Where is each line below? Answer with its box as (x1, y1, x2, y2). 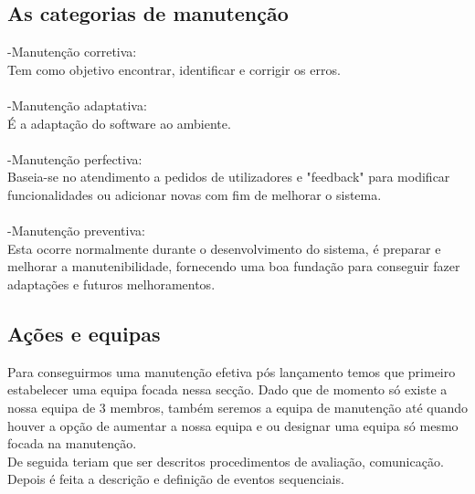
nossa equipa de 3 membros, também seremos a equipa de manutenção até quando (7, 397, 469, 416)
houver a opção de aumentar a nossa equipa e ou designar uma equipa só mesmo (7, 415, 459, 435)
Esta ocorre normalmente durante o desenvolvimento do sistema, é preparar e (7, 238, 441, 258)
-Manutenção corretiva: (7, 42, 137, 61)
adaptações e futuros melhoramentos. (7, 274, 216, 293)
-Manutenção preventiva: (7, 221, 145, 240)
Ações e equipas (7, 319, 161, 347)
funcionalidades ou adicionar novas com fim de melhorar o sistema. (7, 184, 382, 204)
